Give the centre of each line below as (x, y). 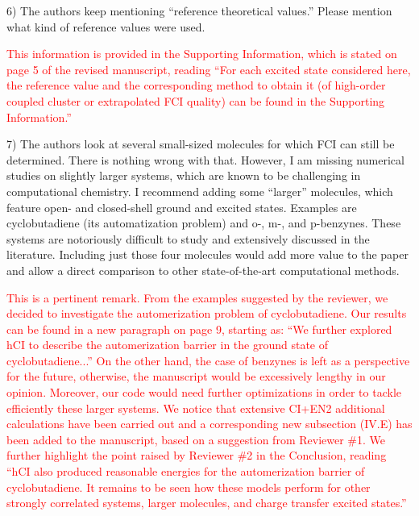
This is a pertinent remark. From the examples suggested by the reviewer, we (197, 297)
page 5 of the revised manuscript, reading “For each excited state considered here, (209, 69)
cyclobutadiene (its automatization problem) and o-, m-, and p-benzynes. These (204, 223)
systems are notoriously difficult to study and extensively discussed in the (188, 238)
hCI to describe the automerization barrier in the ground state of (168, 345)
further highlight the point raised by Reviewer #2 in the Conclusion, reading (197, 455)
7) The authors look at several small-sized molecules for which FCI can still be (201, 144)
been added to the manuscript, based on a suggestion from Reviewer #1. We (196, 439)
